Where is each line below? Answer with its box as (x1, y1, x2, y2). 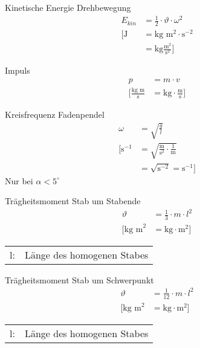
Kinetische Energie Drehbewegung (5, 1, 131, 13)
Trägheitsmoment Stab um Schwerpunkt (5, 273, 154, 286)
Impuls (5, 64, 30, 77)
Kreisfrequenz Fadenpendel (5, 108, 105, 121)
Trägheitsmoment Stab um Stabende (5, 195, 141, 207)
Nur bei (5, 174, 33, 187)
